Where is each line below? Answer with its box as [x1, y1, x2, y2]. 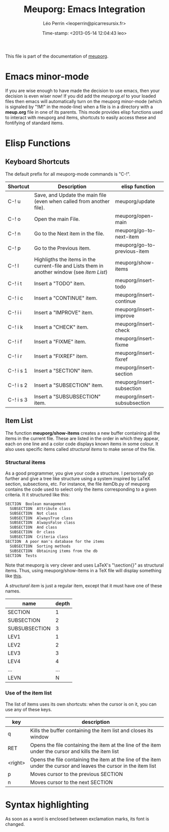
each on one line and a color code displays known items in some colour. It [5, 441, 158, 447]
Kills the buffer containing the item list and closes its [30, 727, 153, 734]
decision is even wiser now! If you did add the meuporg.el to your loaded [5, 93, 156, 99]
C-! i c [8, 294, 24, 301]
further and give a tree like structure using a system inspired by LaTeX [5, 475, 150, 481]
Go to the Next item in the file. [34, 230, 105, 237]
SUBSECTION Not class [10, 511, 57, 516]
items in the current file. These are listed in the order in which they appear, [5, 435, 160, 441]
